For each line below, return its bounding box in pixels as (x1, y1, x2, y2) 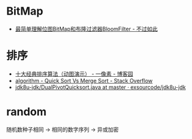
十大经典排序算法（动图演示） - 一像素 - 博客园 (15, 70, 133, 77)
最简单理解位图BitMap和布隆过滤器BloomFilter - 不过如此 (15, 25, 158, 32)
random (6, 105, 47, 119)
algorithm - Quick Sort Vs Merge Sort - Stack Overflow (15, 77, 153, 84)
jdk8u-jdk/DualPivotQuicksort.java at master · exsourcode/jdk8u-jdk (15, 84, 186, 91)
